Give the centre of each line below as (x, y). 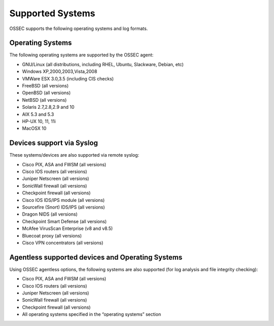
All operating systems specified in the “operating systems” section (92, 314)
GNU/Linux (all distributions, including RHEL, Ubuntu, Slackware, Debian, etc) (103, 64)
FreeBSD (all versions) (45, 86)
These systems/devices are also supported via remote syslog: (74, 155)
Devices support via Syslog (54, 143)
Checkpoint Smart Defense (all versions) (64, 221)
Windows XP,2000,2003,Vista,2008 (60, 72)
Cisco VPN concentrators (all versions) (63, 243)
